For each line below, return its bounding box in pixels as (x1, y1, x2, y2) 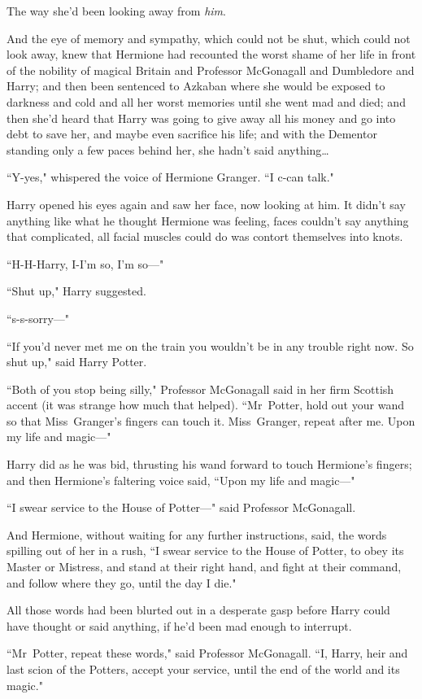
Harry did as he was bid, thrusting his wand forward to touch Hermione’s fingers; (7, 456, 412, 473)
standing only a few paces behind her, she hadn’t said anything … (7, 141, 329, 158)
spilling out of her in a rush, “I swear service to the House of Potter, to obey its (7, 542, 404, 559)
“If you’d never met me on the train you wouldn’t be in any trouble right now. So (7, 337, 414, 354)
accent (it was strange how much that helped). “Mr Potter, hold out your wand (7, 396, 404, 413)
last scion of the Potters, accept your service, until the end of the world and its (7, 661, 400, 677)
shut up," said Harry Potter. (7, 353, 147, 370)
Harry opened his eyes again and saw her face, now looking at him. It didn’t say (7, 195, 406, 212)
